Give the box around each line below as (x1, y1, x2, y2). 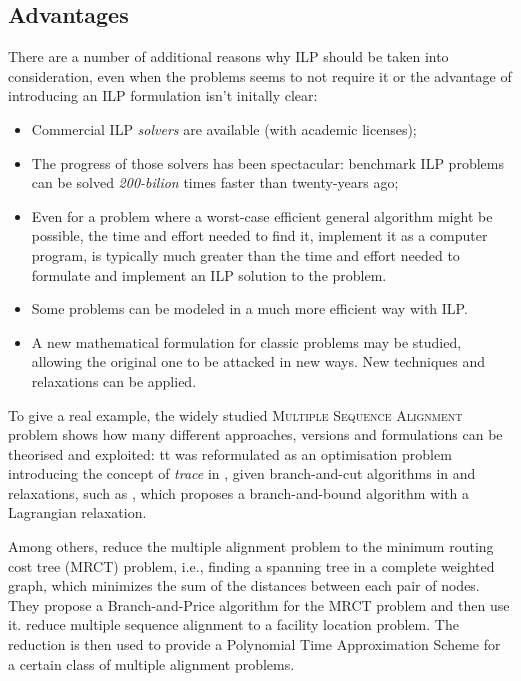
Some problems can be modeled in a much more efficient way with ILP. (31, 298, 468, 319)
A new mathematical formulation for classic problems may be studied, (31, 331, 462, 352)
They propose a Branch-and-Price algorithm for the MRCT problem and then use (8, 594, 510, 615)
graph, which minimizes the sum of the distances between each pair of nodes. (8, 575, 480, 596)
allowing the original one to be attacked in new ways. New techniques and (31, 351, 486, 372)
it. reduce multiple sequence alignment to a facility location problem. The (8, 614, 459, 635)
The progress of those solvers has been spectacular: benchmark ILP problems (31, 152, 504, 173)
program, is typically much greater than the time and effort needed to (31, 244, 460, 265)
